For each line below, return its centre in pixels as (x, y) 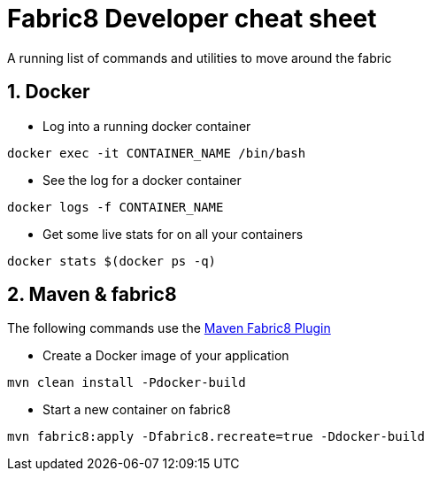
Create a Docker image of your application (166, 356)
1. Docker (49, 92)
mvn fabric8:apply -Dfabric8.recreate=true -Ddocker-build (216, 437)
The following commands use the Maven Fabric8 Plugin (169, 328)
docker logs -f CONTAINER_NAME (115, 207)
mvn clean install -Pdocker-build (127, 383)
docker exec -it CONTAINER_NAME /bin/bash (157, 153)
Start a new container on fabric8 (137, 410)
